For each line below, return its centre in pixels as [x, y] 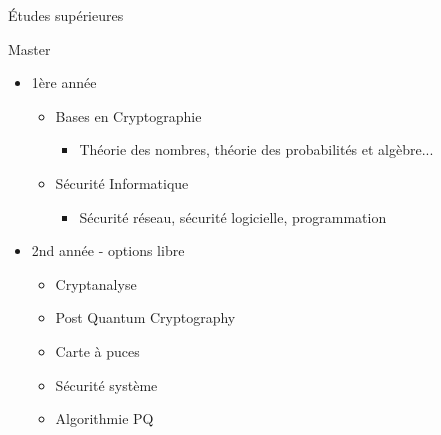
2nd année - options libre [108, 250]
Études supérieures [66, 15]
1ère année [64, 82]
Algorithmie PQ [104, 418]
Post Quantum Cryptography [145, 317]
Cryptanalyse [96, 283]
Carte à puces [97, 350]
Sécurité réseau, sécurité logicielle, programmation [233, 216]
